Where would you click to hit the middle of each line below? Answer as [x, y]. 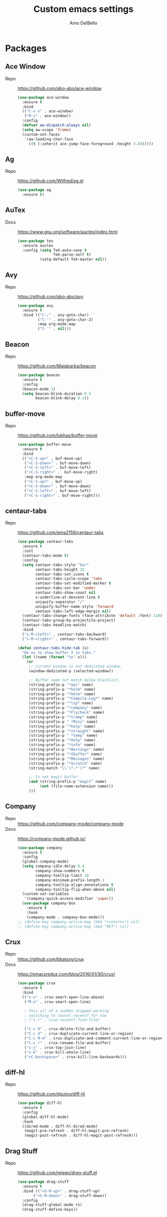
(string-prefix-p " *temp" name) [63, 735]
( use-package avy [36, 305]
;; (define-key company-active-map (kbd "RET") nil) [73, 926]
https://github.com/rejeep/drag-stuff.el [57, 1173]
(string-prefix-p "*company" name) [66, 708]
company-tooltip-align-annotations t [74, 885]
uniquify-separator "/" [60, 602]
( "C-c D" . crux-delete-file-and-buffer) [68, 1029]
